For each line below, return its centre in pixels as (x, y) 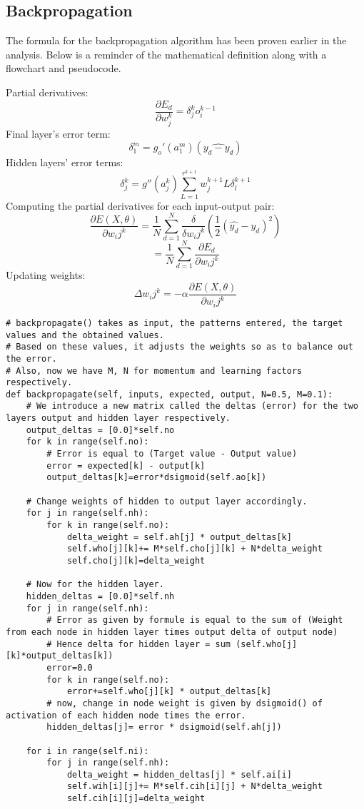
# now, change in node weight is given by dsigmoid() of (184, 703)
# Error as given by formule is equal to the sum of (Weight (195, 620)
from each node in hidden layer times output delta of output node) (172, 632)
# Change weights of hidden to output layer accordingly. (167, 501)
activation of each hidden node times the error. (126, 715)
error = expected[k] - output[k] (126, 465)
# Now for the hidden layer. (95, 585)
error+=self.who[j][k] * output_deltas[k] (169, 692)
